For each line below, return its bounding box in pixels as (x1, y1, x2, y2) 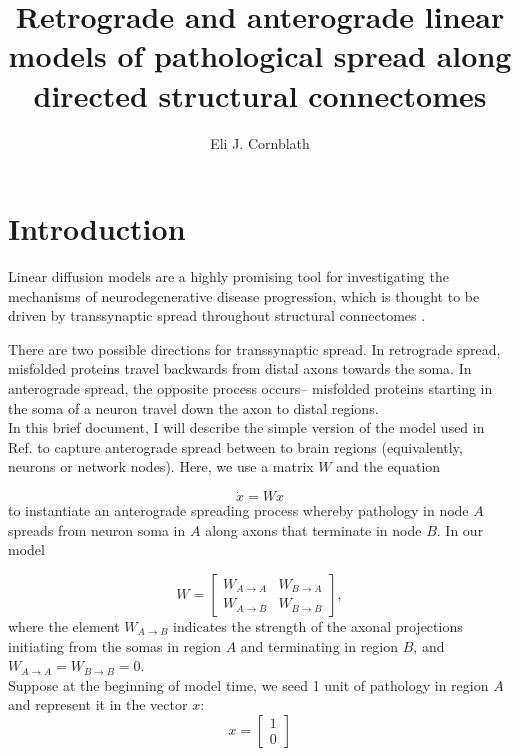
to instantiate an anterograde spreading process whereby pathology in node (8, 500, 469, 521)
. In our (436, 519, 484, 540)
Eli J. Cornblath (210, 132, 310, 153)
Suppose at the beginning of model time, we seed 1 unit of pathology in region (8, 674, 489, 695)
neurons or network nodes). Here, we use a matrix (8, 456, 314, 477)
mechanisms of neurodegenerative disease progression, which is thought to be (8, 285, 480, 306)
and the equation (336, 456, 441, 477)
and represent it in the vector (8, 694, 188, 715)
